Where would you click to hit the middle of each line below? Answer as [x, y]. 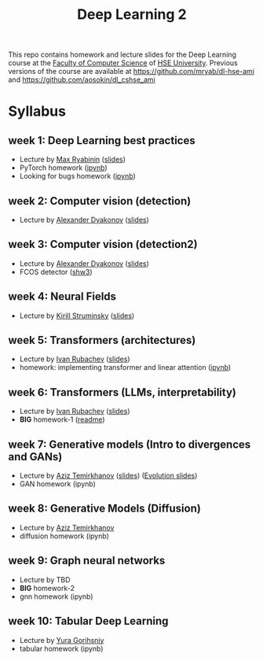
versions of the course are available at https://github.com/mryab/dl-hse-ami [131, 72]
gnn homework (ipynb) [56, 596]
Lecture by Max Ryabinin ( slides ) [73, 160]
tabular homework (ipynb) [61, 648]
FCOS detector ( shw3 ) [56, 271]
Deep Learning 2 [132, 15]
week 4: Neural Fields [62, 297]
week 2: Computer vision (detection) [100, 201]
